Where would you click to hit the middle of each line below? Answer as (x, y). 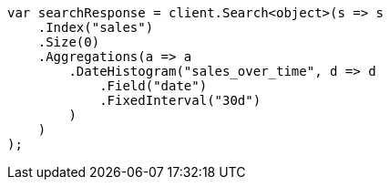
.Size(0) (69, 42)
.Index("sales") (96, 27)
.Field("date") (154, 86)
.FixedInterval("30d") (180, 100)
